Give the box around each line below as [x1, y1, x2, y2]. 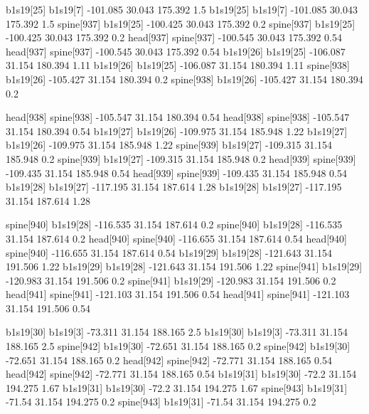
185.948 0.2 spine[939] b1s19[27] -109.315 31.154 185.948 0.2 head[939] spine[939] [6, 151, 356, 166]
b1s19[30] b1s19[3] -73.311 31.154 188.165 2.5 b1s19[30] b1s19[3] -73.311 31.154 [6, 324, 348, 339]
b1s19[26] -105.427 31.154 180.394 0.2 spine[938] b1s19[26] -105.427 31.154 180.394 [6, 71, 363, 86]
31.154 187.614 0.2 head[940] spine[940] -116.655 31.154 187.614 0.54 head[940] [6, 230, 347, 245]
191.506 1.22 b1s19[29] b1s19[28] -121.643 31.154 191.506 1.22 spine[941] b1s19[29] [6, 259, 363, 274]
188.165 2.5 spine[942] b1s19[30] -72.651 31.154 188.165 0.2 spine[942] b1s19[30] [6, 339, 351, 354]
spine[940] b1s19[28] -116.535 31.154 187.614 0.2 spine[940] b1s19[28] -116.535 [6, 217, 343, 232]
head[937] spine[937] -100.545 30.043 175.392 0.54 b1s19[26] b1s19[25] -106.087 [6, 43, 346, 58]
